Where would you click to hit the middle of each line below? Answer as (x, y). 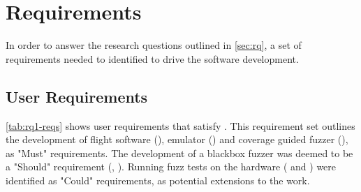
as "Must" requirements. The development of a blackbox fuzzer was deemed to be (179, 153)
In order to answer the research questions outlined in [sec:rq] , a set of (154, 45)
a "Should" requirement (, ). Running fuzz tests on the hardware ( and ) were (171, 167)
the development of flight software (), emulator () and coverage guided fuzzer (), (177, 139)
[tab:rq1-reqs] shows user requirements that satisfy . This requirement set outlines (180, 125)
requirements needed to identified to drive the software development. (152, 58)
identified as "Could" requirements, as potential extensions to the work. (158, 180)
